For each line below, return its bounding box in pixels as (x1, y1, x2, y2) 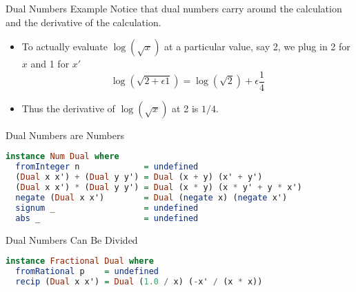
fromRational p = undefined (15, 267, 159, 277)
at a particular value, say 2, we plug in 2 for (164, 39, 350, 54)
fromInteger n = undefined (15, 162, 199, 172)
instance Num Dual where (6, 152, 119, 162)
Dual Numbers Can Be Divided (6, 232, 138, 247)
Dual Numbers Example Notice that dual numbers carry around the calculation (6, 1, 342, 15)
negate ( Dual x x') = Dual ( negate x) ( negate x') (15, 192, 288, 202)
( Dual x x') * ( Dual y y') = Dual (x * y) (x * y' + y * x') (15, 182, 302, 193)
